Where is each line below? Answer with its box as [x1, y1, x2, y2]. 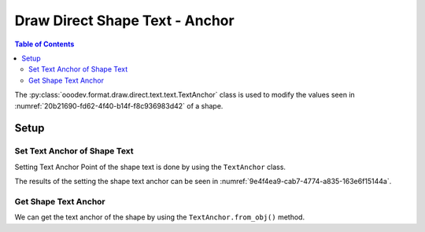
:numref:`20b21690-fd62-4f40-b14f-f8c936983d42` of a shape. [14, 101, 224, 110]
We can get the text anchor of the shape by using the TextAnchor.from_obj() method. [14, 212, 305, 222]
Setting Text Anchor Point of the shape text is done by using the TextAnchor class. [14, 162, 286, 171]
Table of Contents [14, 39, 75, 49]
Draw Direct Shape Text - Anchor [14, 12, 235, 29]
